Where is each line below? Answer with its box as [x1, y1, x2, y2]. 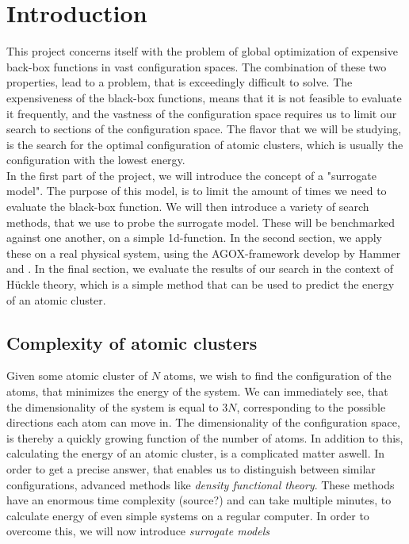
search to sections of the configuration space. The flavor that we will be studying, [6, 121, 402, 137]
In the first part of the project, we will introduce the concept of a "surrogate [6, 167, 377, 183]
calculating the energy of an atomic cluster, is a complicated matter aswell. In [6, 445, 385, 462]
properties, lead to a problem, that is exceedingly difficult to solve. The [6, 74, 353, 90]
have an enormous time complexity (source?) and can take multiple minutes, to [6, 492, 392, 508]
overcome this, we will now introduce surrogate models [6, 523, 270, 539]
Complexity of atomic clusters [6, 330, 258, 354]
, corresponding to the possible [236, 398, 386, 415]
